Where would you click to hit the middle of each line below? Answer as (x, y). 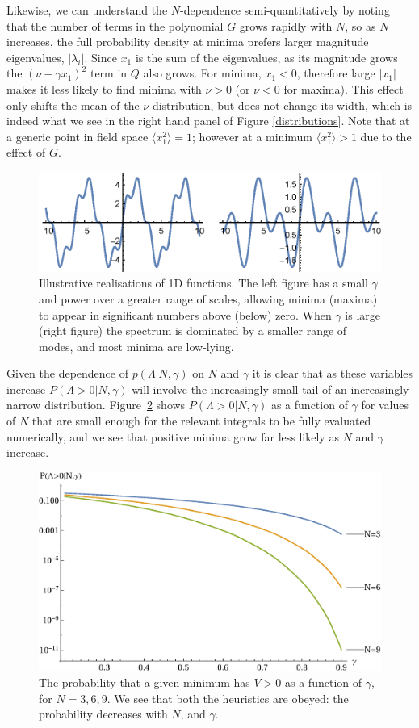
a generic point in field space (78, 136)
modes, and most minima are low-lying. (136, 346)
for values (385, 405)
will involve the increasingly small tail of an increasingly (270, 389)
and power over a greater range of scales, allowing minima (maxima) (208, 298)
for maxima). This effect (344, 88)
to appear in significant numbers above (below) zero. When (185, 314)
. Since (101, 57)
